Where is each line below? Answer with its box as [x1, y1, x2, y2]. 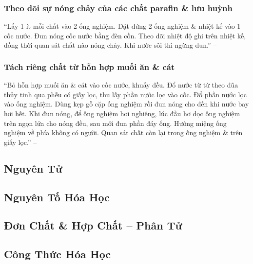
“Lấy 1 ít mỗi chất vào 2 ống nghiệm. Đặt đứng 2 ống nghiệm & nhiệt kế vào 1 [4, 21, 241, 31]
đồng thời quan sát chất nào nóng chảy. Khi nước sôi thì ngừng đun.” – [4, 40, 217, 50]
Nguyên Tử [4, 160, 62, 176]
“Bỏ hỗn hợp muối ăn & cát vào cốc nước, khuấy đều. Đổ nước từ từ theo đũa [4, 80, 238, 90]
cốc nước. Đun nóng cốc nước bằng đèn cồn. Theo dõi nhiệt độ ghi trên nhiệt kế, [4, 30, 246, 40]
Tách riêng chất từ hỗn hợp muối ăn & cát [4, 60, 175, 72]
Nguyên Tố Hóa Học [4, 189, 110, 204]
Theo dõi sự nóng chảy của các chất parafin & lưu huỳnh [4, 1, 233, 14]
